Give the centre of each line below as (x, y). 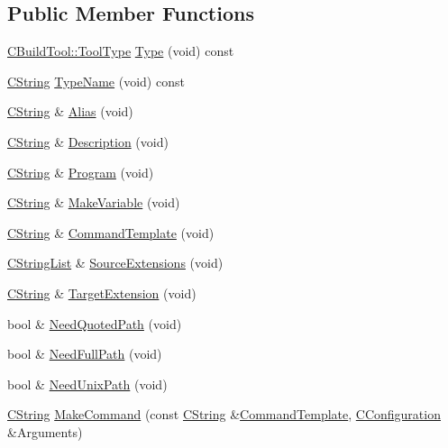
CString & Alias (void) (70, 111)
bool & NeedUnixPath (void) (87, 384)
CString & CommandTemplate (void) (111, 232)
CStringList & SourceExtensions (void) (115, 263)
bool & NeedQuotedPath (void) (95, 323)
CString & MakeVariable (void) (94, 202)
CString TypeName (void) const (96, 81)
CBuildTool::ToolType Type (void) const (121, 51)
